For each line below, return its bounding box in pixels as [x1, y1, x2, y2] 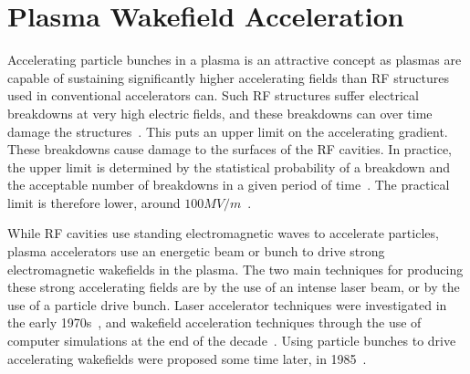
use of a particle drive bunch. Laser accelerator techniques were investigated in [7, 295, 447, 314]
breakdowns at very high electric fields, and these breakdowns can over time [7, 103, 433, 122]
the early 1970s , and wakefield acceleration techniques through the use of [7, 313, 422, 332]
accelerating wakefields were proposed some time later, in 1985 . [7, 348, 367, 368]
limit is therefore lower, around [7, 192, 181, 212]
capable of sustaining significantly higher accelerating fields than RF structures [7, 68, 450, 87]
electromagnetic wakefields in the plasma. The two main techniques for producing [7, 259, 464, 278]
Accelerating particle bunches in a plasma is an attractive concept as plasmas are [7, 50, 462, 69]
